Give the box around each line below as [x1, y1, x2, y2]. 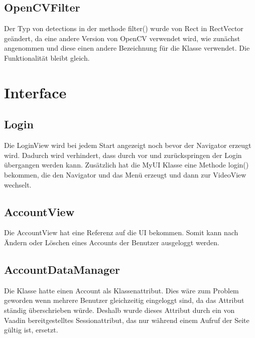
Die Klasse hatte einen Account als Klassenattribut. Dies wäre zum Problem [4, 285, 239, 295]
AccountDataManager [4, 261, 120, 277]
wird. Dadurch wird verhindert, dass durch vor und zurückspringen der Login [4, 149, 242, 160]
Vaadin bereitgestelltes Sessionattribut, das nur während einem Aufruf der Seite [4, 314, 249, 325]
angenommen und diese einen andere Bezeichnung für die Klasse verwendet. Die [4, 43, 250, 53]
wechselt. [4, 179, 32, 190]
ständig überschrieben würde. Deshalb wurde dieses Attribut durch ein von [4, 304, 235, 315]
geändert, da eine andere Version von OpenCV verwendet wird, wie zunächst [4, 33, 240, 43]
